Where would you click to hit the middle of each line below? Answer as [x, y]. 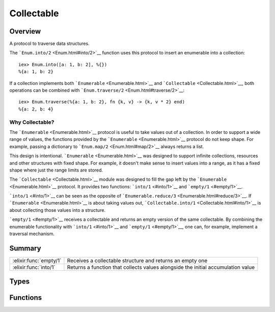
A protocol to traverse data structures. [49, 44]
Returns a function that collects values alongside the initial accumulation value [161, 267]
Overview [25, 31]
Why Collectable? [32, 122]
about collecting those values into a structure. [58, 210]
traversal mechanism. [32, 234]
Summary [25, 248]
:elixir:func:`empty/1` [37, 261]
